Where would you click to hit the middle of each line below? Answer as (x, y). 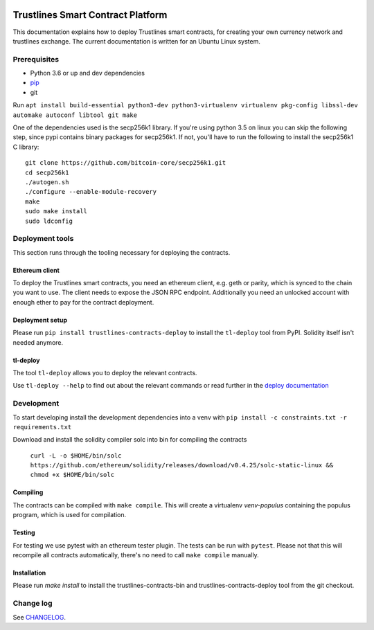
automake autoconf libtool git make (75, 115)
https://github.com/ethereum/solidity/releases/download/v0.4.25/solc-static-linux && (182, 465)
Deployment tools (43, 239)
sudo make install (56, 211)
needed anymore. (38, 342)
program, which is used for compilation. (70, 515)
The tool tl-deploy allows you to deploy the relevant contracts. (105, 373)
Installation (29, 573)
